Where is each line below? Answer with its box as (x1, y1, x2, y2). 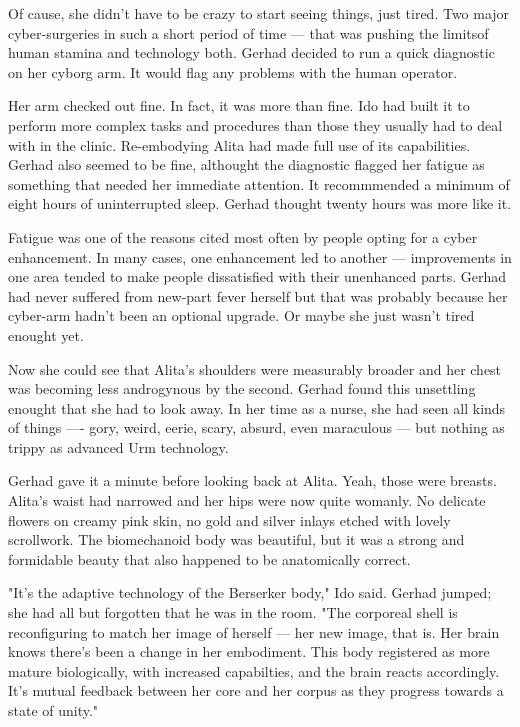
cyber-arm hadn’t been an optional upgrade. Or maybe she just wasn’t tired (8, 305, 475, 326)
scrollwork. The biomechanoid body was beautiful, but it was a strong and (8, 529, 465, 550)
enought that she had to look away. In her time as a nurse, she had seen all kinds (8, 397, 506, 418)
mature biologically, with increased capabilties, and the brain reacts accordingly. (8, 660, 500, 681)
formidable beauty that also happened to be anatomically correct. (8, 548, 411, 569)
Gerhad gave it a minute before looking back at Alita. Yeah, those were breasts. (8, 470, 497, 491)
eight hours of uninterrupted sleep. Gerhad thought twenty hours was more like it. (8, 193, 512, 214)
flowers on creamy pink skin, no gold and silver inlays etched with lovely (8, 509, 451, 530)
